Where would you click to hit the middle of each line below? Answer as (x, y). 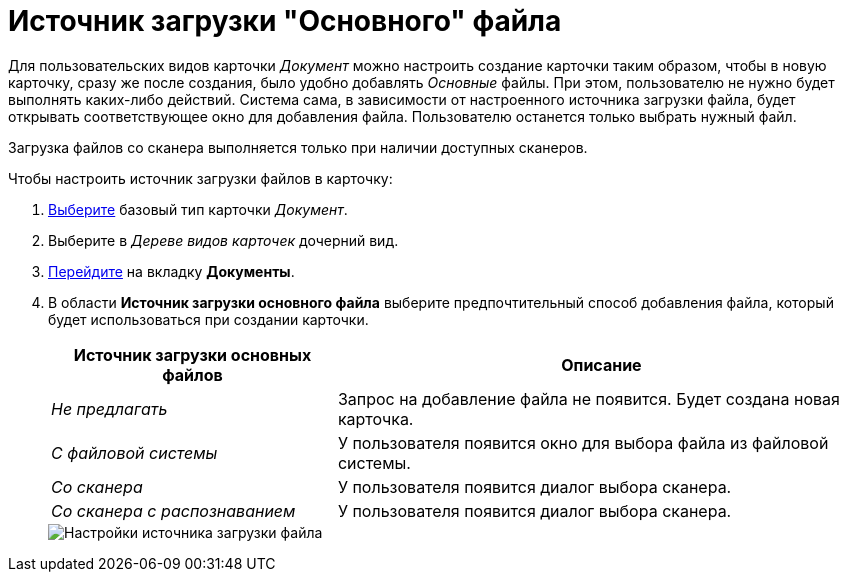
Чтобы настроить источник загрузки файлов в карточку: (200, 178)
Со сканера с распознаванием (173, 510)
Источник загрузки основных (192, 354)
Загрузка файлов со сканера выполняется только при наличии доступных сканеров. (298, 147)
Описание (601, 364)
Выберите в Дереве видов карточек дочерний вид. (223, 240)
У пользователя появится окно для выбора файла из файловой (583, 442)
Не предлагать (109, 408)
